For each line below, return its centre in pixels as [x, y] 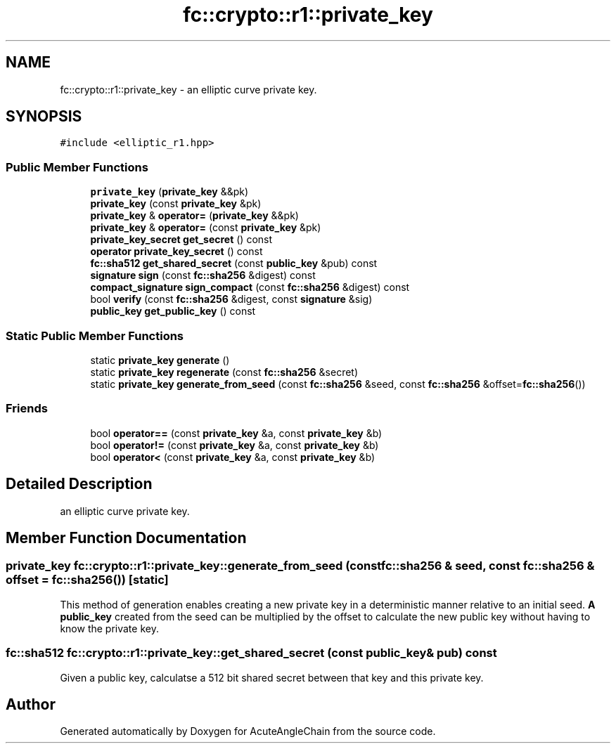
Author [31, 704]
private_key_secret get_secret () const [181, 240]
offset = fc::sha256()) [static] [87, 580]
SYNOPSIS [44, 117]
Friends [27, 409]
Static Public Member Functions [95, 336]
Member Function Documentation [126, 538]
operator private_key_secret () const [177, 252]
